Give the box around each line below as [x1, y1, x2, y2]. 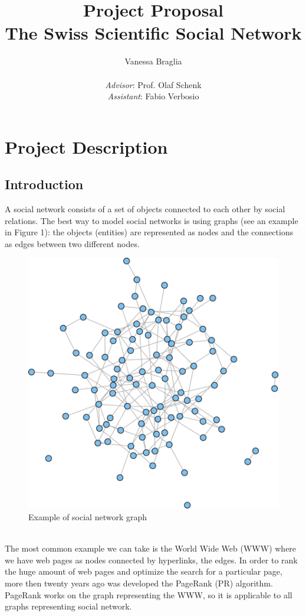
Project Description [5, 134, 168, 158]
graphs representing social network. [5, 600, 132, 612]
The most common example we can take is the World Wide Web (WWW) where [5, 542, 297, 555]
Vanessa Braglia [124, 55, 182, 67]
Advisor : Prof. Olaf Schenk [105, 78, 202, 90]
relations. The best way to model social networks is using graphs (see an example [5, 214, 298, 226]
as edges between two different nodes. [5, 237, 140, 249]
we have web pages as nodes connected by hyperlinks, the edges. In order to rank [5, 553, 298, 566]
